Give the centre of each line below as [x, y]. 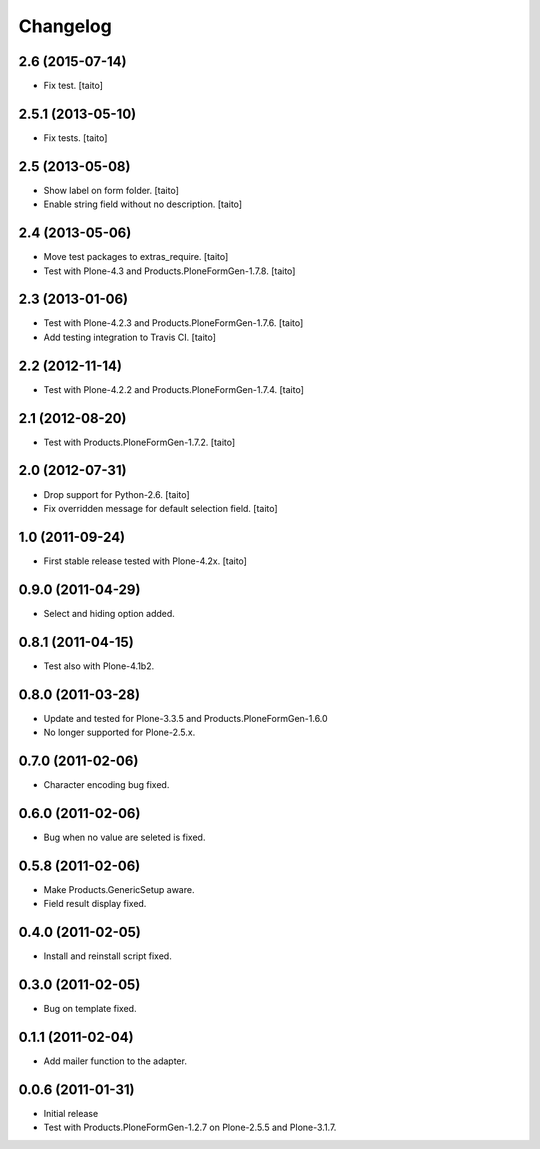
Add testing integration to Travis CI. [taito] [130, 337]
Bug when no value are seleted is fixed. [124, 837]
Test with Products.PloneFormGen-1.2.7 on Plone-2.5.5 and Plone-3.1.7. [190, 1127]
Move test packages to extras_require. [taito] [136, 257]
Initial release [71, 1113]
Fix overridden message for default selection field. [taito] [161, 508]
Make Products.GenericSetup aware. [119, 889]
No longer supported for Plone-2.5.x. [119, 732]
